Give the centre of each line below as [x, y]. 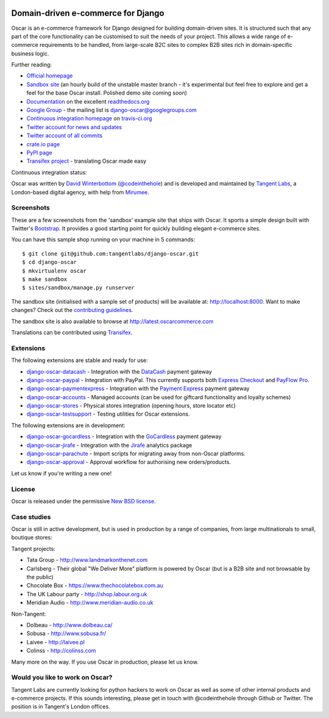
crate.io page [43, 144]
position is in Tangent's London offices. [61, 706]
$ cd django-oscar [50, 262]
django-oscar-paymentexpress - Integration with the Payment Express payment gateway [138, 389]
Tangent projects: [34, 549]
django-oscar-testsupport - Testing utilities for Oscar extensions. [108, 414]
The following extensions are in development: [69, 425]
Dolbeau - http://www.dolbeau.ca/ [69, 625]
